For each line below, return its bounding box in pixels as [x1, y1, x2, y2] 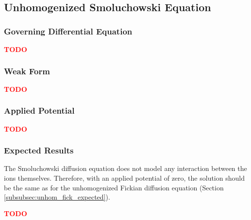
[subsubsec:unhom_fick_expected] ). [4, 192, 110, 202]
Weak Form [4, 65, 50, 77]
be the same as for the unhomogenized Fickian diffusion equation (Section [4, 182, 224, 192]
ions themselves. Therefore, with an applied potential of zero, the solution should [4, 173, 245, 183]
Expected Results [4, 144, 74, 156]
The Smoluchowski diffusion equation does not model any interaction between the [4, 163, 247, 173]
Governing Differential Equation [4, 25, 133, 37]
